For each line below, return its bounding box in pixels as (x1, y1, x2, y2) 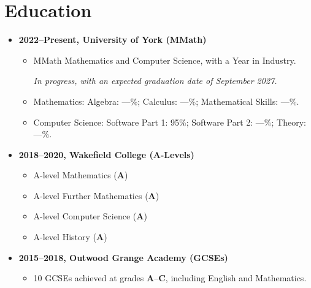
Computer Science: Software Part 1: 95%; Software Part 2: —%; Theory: (33, 115, 306, 128)
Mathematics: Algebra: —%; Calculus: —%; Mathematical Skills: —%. (33, 94, 299, 107)
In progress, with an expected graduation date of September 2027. (33, 74, 277, 87)
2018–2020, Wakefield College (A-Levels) (18, 148, 194, 161)
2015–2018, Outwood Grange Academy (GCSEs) (18, 251, 228, 263)
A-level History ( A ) (33, 230, 107, 243)
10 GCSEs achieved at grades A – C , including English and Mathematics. (33, 271, 307, 284)
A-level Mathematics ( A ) (33, 169, 128, 181)
